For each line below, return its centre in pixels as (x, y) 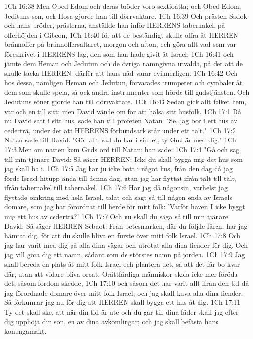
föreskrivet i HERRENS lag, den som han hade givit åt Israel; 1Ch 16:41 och (119, 53)
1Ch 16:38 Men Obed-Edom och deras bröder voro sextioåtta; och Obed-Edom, (123, 6)
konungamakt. (26, 331)
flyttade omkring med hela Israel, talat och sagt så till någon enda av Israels (118, 197)
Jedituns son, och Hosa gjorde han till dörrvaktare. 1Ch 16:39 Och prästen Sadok (126, 15)
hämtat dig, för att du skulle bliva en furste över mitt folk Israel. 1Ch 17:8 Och (122, 235)
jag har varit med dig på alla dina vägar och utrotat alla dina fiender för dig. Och (126, 245)
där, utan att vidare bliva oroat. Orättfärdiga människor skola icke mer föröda (121, 273)
